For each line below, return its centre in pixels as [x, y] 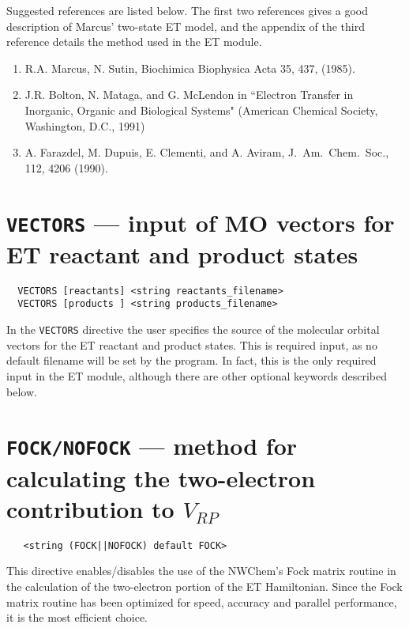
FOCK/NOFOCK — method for [152, 446]
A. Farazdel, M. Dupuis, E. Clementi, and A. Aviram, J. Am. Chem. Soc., [207, 152]
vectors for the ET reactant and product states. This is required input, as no [192, 344]
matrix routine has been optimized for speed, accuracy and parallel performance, [202, 602]
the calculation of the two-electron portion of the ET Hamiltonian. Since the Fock [204, 586]
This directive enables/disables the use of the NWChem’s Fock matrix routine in [201, 571]
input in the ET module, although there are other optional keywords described [197, 375]
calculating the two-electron [161, 477]
